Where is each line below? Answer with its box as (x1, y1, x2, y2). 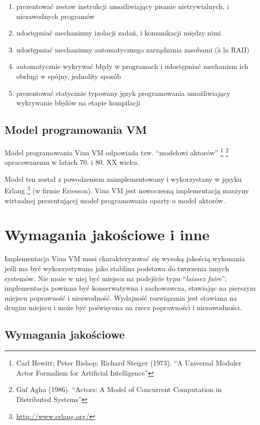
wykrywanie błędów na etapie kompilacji (16, 97, 140, 108)
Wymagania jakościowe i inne (4, 224, 210, 245)
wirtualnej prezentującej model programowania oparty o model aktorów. (4, 195, 226, 205)
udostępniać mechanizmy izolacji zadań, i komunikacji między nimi (16, 27, 221, 38)
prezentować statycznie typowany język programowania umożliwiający (16, 87, 231, 98)
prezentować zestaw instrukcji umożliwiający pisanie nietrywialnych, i (16, 1, 229, 11)
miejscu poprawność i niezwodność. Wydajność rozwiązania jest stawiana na (4, 292, 237, 303)
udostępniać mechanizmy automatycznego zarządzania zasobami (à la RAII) (16, 44, 250, 54)
